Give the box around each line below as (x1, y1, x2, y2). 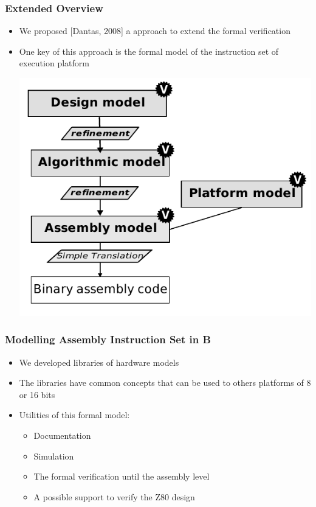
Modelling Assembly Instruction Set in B (5, 332, 211, 347)
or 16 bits (19, 388, 55, 400)
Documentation (33, 428, 91, 441)
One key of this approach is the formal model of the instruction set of (19, 44, 279, 57)
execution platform (19, 57, 89, 69)
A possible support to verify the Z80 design (33, 490, 195, 503)
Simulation (33, 449, 74, 462)
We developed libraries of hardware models (19, 355, 179, 368)
